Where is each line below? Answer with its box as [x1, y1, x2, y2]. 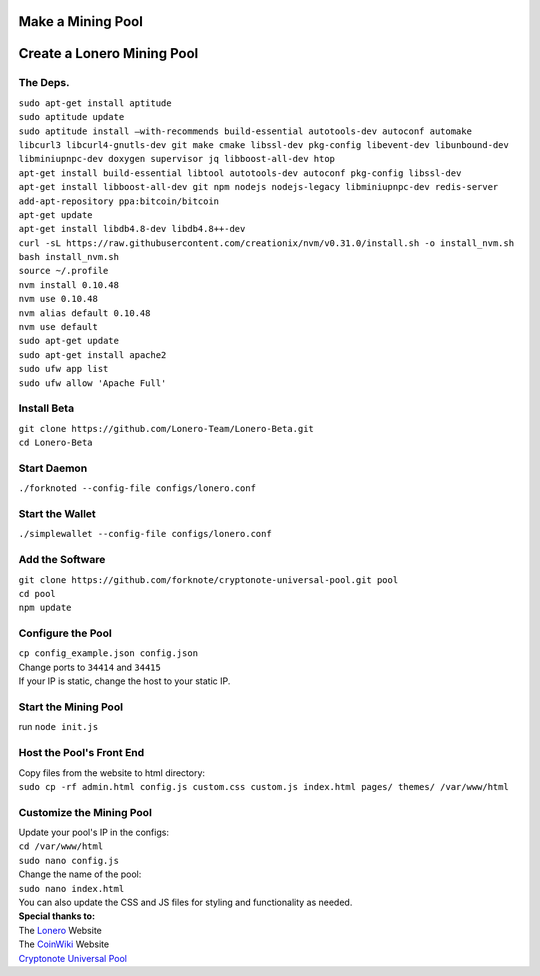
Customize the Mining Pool [18, 805, 152, 819]
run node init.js [18, 721, 99, 733]
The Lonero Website [18, 924, 102, 936]
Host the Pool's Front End [18, 746, 145, 760]
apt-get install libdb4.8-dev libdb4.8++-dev [18, 223, 246, 235]
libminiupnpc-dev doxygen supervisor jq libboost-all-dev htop [18, 153, 335, 165]
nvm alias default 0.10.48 [18, 307, 151, 319]
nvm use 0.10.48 [18, 293, 99, 305]
